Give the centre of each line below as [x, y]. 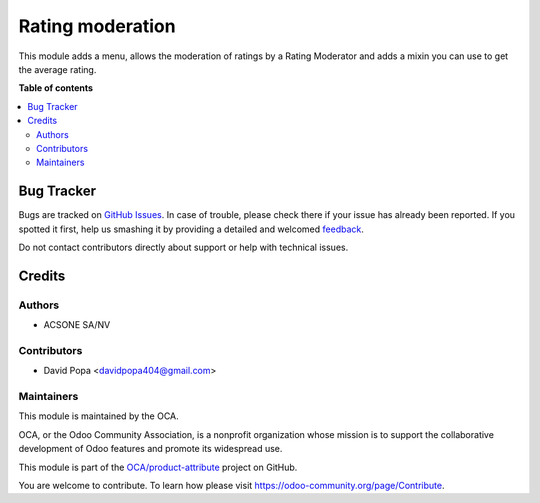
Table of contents [56, 88]
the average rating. [57, 69]
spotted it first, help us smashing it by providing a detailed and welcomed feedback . [191, 229]
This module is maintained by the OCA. [98, 416]
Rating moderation [97, 26]
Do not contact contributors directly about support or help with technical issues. [183, 247]
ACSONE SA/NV [77, 325]
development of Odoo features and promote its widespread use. [150, 449]
